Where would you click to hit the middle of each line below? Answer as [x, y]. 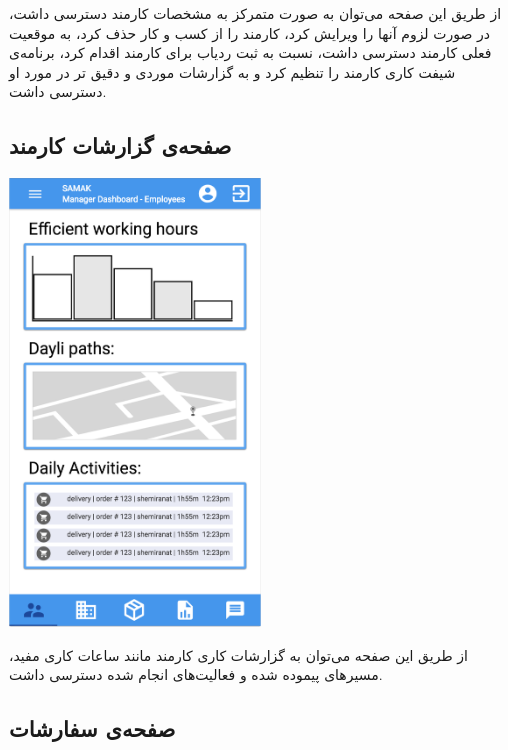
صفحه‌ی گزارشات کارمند [120, 145]
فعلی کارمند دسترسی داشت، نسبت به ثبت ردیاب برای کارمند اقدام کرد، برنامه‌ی [250, 52]
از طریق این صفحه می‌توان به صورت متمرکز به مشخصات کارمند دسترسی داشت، [255, 13]
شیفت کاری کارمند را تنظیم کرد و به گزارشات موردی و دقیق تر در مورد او [232, 71]
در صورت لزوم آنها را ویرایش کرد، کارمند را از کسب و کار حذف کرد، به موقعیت [250, 32]
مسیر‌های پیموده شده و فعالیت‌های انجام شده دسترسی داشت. [196, 674]
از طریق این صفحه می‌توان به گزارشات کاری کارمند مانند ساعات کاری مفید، [238, 654]
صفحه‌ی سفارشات [92, 728]
